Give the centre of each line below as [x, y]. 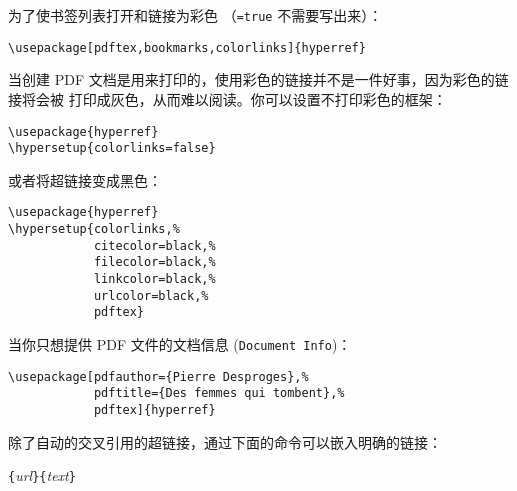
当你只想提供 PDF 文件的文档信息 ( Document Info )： [180, 344]
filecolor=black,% [154, 262]
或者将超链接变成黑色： [85, 179]
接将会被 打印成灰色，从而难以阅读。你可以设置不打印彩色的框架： [227, 98]
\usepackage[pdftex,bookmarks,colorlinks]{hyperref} [187, 47]
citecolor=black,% [154, 245]
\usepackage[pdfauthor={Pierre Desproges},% [158, 376]
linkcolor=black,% [154, 279]
